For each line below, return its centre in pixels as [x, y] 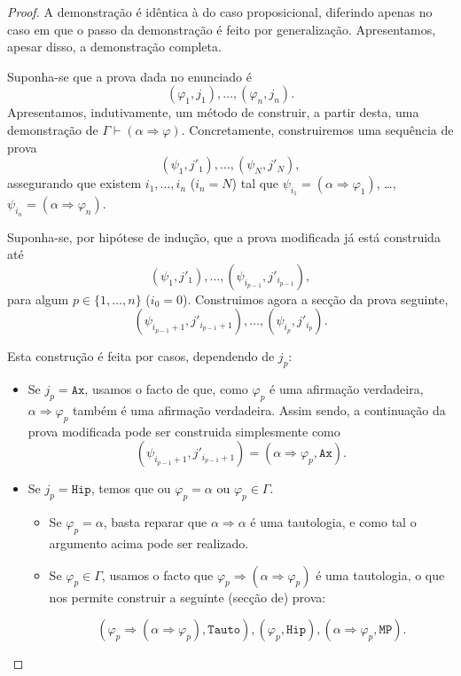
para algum [38, 299]
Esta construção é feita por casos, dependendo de [141, 356]
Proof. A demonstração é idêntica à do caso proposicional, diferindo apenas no [220, 12]
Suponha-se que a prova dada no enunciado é [129, 76]
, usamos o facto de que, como [166, 389]
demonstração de [53, 129]
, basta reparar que [155, 522]
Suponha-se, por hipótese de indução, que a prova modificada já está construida [224, 236]
